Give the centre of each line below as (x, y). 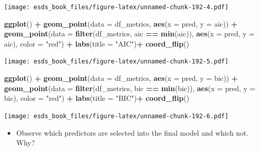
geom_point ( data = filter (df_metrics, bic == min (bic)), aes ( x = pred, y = (130, 88)
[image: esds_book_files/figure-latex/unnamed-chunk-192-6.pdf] (116, 116)
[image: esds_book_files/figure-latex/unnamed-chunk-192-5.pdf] (116, 62)
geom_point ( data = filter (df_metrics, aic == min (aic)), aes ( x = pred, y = (129, 34)
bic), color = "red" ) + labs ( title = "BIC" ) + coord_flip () (97, 98)
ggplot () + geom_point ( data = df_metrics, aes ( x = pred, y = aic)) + (121, 23)
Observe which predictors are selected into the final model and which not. (132, 132)
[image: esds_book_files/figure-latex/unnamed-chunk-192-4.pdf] (116, 7)
